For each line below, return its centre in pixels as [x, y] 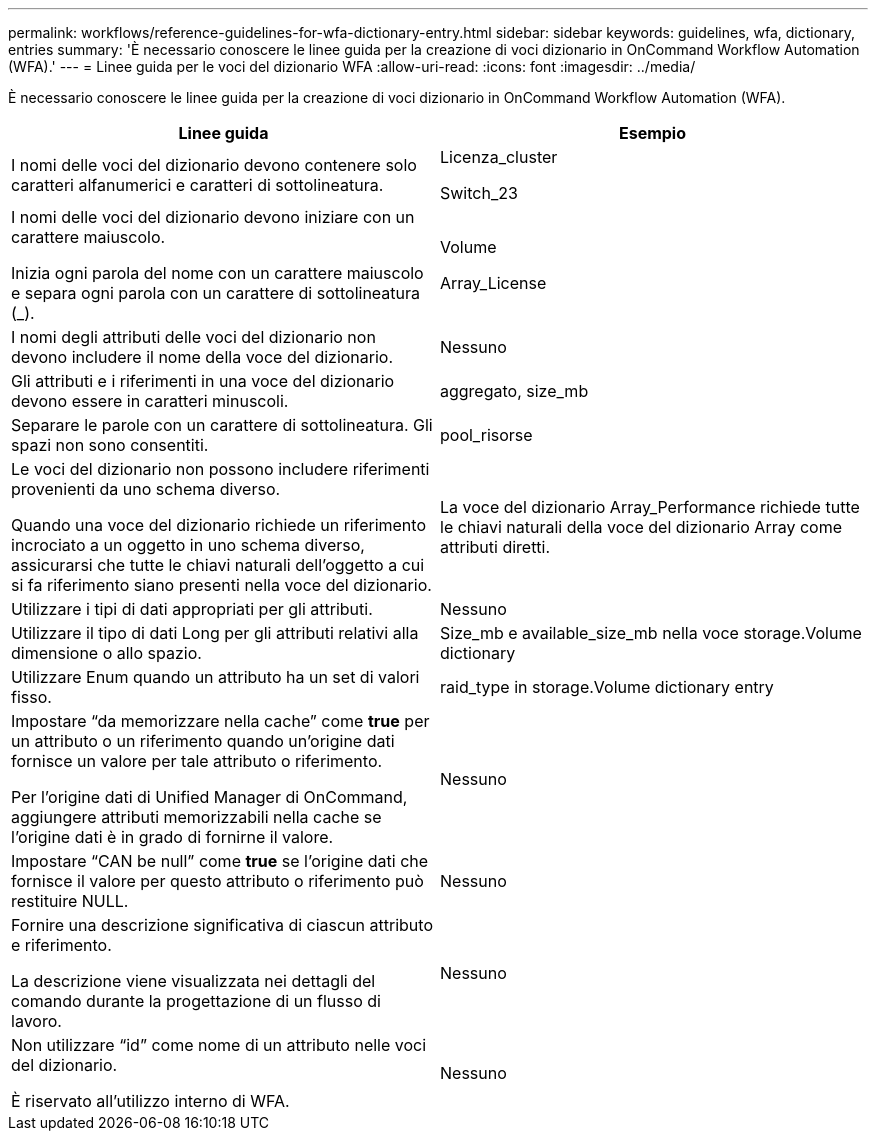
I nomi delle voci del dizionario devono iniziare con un [213, 217]
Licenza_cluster [499, 157]
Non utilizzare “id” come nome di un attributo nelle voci [219, 1045]
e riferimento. [61, 945]
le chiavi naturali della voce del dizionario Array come [641, 527]
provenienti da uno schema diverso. [146, 489]
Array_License [493, 283]
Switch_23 [479, 193]
